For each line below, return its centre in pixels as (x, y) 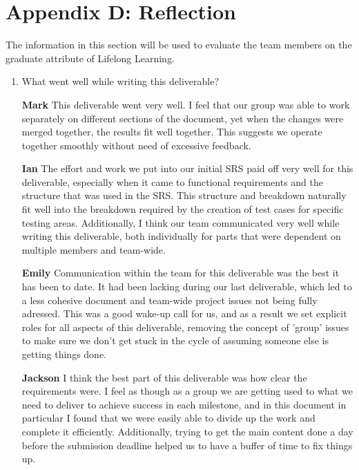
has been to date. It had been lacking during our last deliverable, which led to (187, 286)
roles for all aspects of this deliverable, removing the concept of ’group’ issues (185, 327)
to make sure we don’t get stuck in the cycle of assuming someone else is (175, 340)
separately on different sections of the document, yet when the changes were (183, 118)
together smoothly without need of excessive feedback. (136, 145)
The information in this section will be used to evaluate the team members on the (179, 45)
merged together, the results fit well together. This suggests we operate (172, 132)
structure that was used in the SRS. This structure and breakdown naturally (184, 195)
